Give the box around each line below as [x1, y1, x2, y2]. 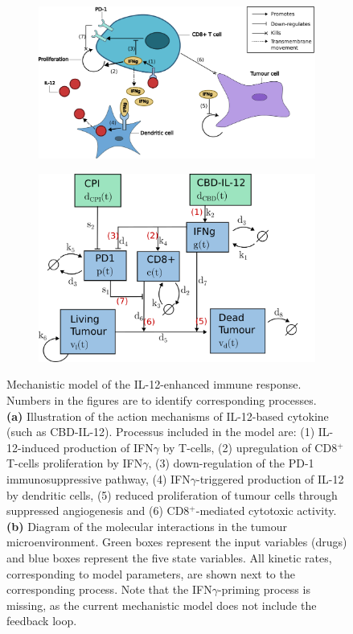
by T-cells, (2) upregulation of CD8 [162, 438, 338, 455]
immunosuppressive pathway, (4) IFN [6, 471, 191, 488]
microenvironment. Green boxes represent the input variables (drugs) [6, 533, 347, 550]
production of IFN [63, 438, 154, 455]
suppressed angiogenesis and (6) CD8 [6, 502, 190, 519]
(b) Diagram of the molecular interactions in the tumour [6, 517, 287, 534]
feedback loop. [6, 612, 77, 629]
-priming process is [217, 581, 310, 598]
